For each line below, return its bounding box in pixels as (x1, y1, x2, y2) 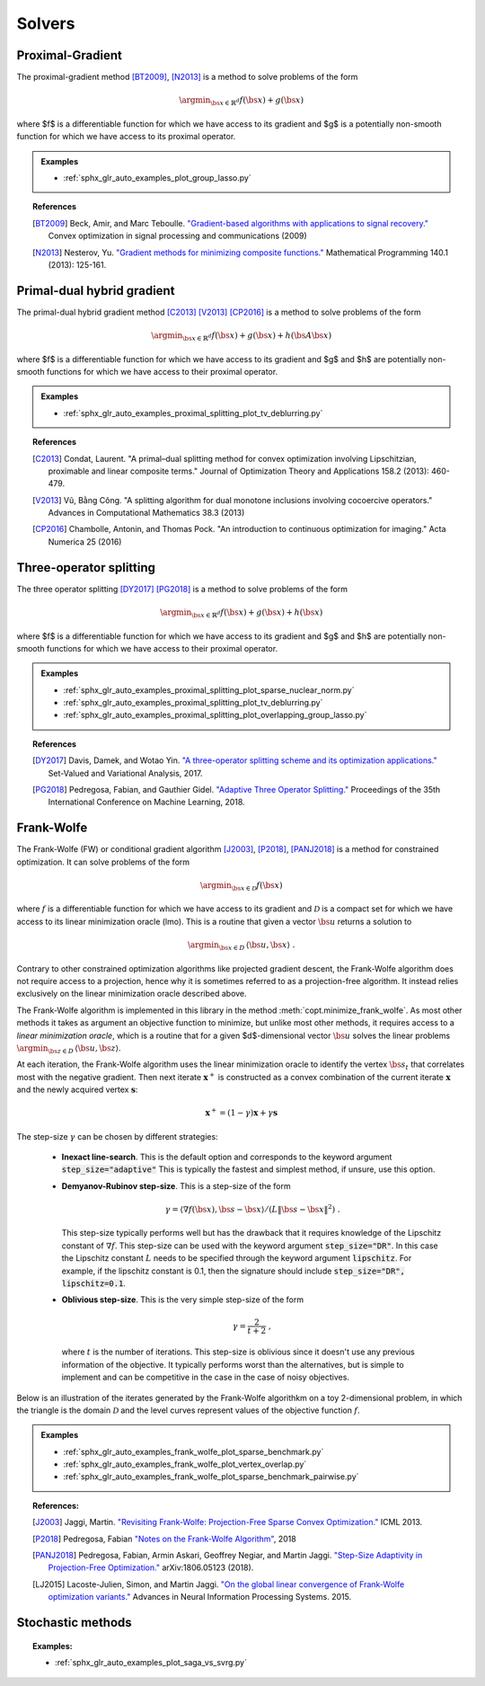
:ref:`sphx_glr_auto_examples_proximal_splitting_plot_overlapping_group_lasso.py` (63, 710, 367, 721)
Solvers (16, 13, 75, 33)
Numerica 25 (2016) (48, 536, 122, 547)
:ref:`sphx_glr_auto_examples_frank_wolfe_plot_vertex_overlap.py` (63, 1459, 307, 1469)
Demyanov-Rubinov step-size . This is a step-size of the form (61, 1180, 291, 1191)
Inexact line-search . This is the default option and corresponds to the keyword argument (61, 1151, 392, 1163)
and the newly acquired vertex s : (16, 1084, 138, 1096)
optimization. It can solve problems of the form (16, 856, 190, 867)
